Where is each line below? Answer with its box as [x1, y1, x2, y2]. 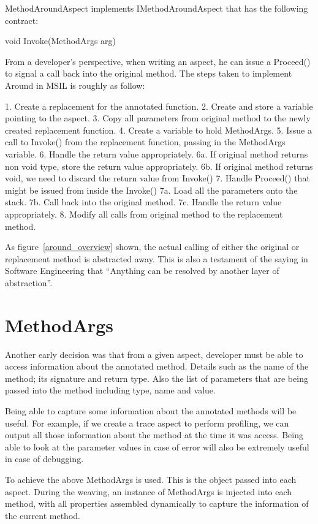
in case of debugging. [5, 452, 84, 465]
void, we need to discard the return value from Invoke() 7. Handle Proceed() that [5, 172, 310, 184]
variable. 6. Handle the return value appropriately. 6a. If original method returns [5, 147, 308, 160]
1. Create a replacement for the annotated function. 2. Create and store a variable [5, 99, 313, 112]
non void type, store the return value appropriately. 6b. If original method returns [5, 159, 313, 172]
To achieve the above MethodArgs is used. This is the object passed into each [5, 473, 297, 485]
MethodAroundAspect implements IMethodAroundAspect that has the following [5, 2, 308, 14]
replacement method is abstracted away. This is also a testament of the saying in [5, 252, 308, 265]
